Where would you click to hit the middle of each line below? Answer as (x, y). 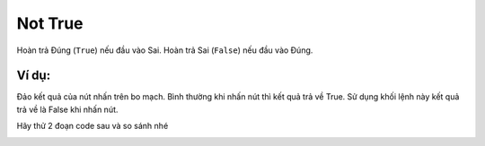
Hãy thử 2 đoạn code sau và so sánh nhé (93, 126)
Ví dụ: (34, 76)
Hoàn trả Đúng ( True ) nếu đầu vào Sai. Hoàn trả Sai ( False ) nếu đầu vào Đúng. (165, 50)
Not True (50, 23)
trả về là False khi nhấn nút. (67, 109)
